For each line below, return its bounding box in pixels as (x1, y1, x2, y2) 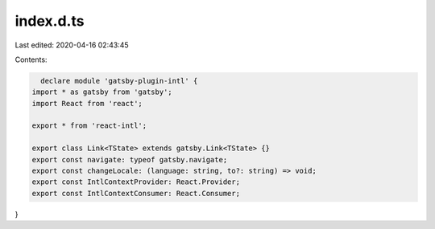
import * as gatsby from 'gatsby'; (31, 88, 172, 96)
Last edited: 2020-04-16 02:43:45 (14, 40, 129, 50)
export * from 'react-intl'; (31, 121, 147, 130)
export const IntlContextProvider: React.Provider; (31, 178, 241, 186)
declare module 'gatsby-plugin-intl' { (40, 76, 198, 85)
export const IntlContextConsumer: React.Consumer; (31, 189, 241, 198)
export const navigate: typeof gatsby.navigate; (31, 155, 228, 164)
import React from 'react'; (31, 99, 143, 108)
